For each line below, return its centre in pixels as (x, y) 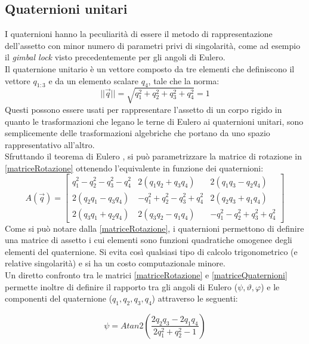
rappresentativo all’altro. (50, 144)
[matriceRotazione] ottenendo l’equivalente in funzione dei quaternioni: (134, 168)
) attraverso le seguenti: (195, 298)
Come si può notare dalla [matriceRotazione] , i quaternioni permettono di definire (154, 228)
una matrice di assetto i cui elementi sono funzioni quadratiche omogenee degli (149, 240)
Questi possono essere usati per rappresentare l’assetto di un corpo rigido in (143, 109)
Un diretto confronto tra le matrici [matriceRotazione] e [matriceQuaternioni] (146, 274)
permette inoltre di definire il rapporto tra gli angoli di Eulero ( (121, 286)
